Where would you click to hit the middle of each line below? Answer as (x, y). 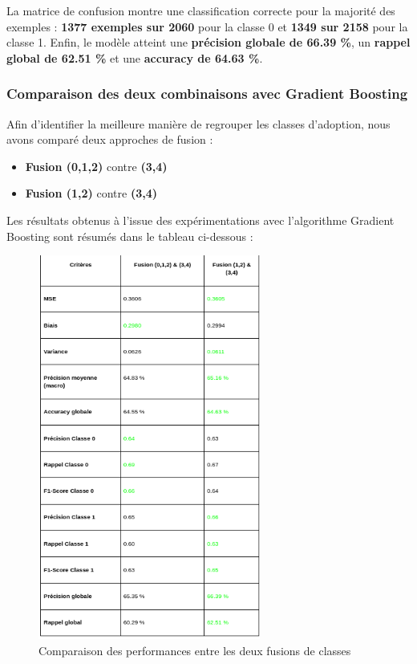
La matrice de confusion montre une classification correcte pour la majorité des (201, 10)
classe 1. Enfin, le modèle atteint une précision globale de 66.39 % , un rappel (208, 42)
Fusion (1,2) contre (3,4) (91, 193)
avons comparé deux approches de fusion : (110, 139)
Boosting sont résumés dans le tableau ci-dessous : (130, 236)
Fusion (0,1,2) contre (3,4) (96, 166)
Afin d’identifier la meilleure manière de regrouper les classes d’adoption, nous (198, 123)
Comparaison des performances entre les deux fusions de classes (195, 650)
